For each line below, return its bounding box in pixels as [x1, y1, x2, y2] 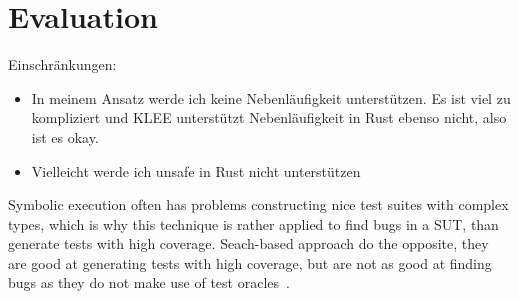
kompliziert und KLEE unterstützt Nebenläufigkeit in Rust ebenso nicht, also [31, 107, 507, 128]
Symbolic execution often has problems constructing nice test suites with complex [8, 194, 509, 215]
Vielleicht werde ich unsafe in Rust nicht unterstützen [31, 160, 361, 181]
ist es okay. [31, 126, 99, 147]
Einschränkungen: [8, 54, 117, 75]
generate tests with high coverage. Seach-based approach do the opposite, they [8, 233, 489, 254]
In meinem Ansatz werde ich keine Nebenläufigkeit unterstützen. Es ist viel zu [31, 87, 511, 108]
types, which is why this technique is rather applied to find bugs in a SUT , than [8, 213, 499, 234]
